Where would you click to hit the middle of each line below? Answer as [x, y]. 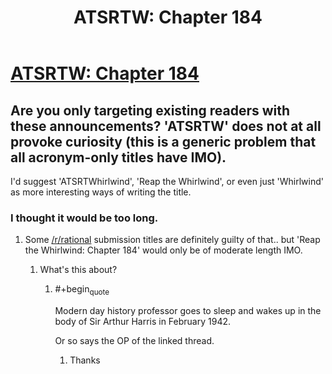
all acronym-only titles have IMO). [118, 157]
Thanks [85, 360]
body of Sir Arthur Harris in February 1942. [143, 322]
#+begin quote [82, 290]
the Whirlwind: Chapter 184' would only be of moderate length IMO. [163, 250]
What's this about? [78, 270]
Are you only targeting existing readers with [150, 110]
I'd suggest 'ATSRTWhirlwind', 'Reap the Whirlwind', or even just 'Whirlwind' [167, 181]
